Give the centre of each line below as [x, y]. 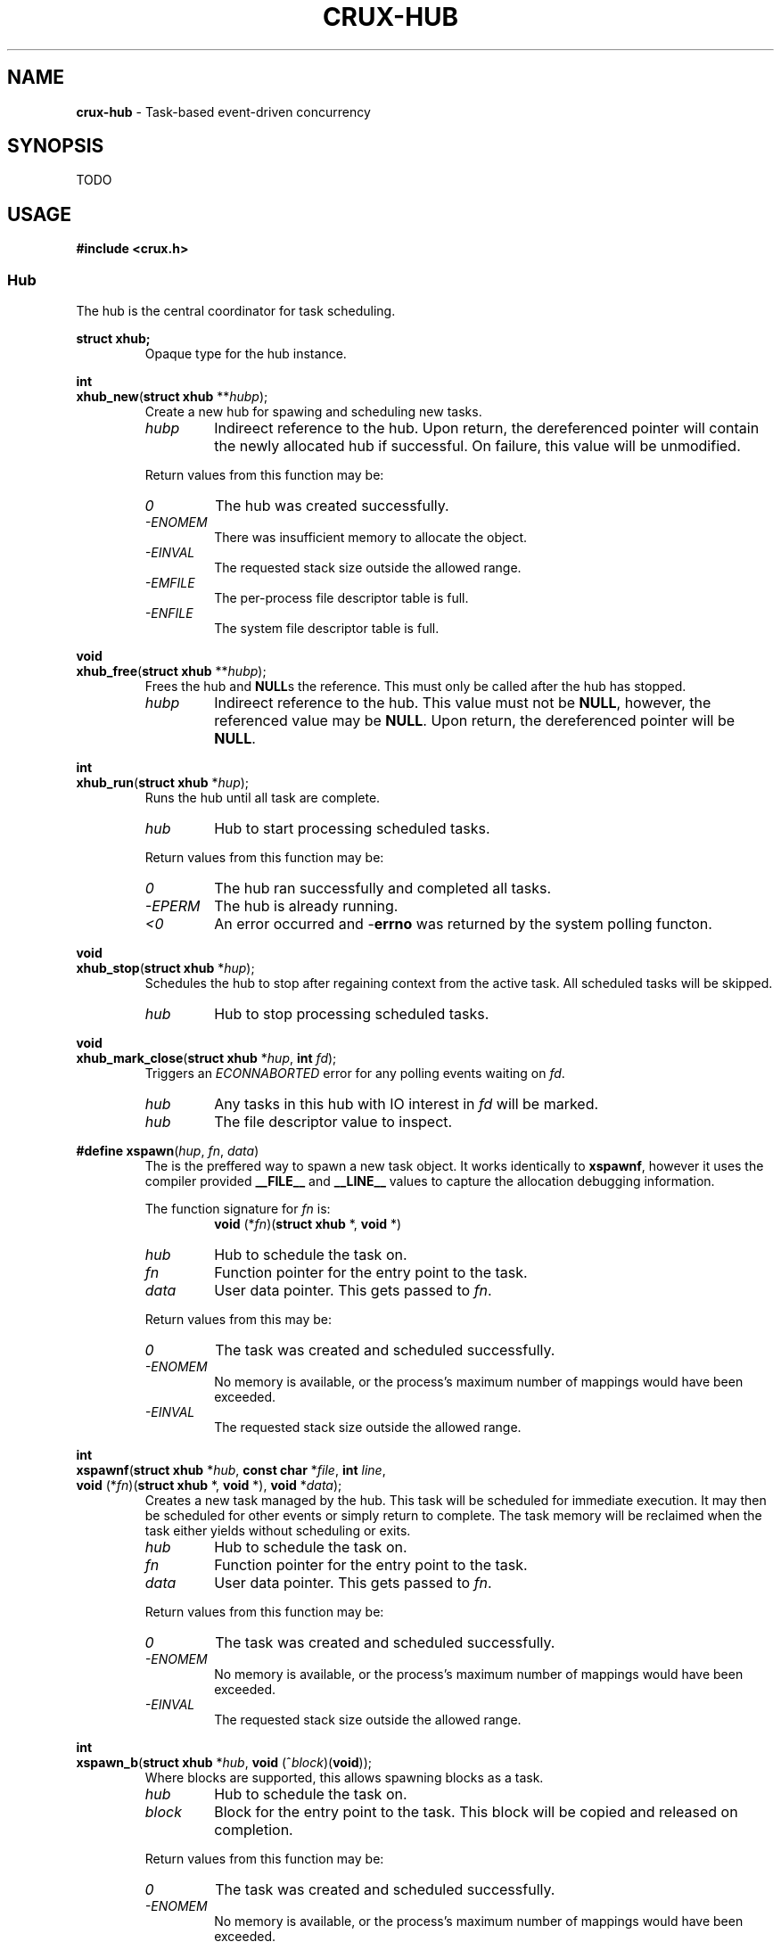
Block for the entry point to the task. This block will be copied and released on [476, 1812]
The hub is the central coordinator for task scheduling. [236, 311]
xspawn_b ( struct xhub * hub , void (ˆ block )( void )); [224, 1763]
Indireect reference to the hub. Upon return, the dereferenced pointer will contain [487, 428]
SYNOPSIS [56, 146]
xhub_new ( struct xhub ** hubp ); [172, 397]
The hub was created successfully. [332, 506]
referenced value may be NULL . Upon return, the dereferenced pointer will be [475, 721]
